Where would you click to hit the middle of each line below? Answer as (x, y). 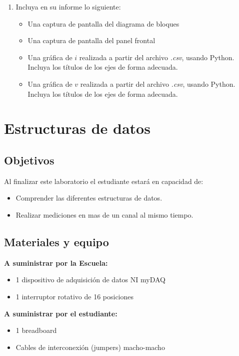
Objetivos (29, 160)
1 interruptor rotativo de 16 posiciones (75, 296)
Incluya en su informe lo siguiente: (68, 7)
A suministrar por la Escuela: (56, 262)
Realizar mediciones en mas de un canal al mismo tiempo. (104, 214)
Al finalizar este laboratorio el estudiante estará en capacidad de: (104, 181)
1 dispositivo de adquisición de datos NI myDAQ (90, 280)
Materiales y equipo (56, 241)
